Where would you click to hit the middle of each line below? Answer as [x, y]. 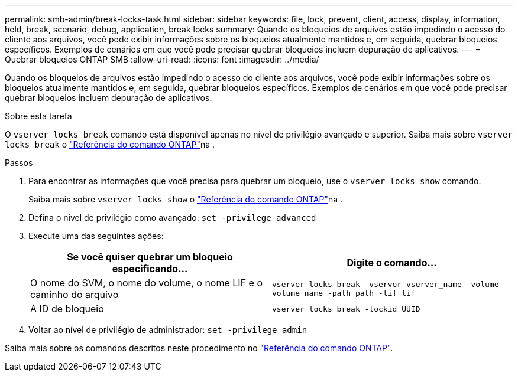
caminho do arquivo [75, 295]
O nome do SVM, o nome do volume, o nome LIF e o [147, 283]
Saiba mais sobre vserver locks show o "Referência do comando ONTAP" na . [186, 199]
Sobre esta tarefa [38, 116]
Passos [19, 163]
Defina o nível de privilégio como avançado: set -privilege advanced [172, 218]
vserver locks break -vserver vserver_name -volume [386, 284]
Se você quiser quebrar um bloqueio [150, 257]
